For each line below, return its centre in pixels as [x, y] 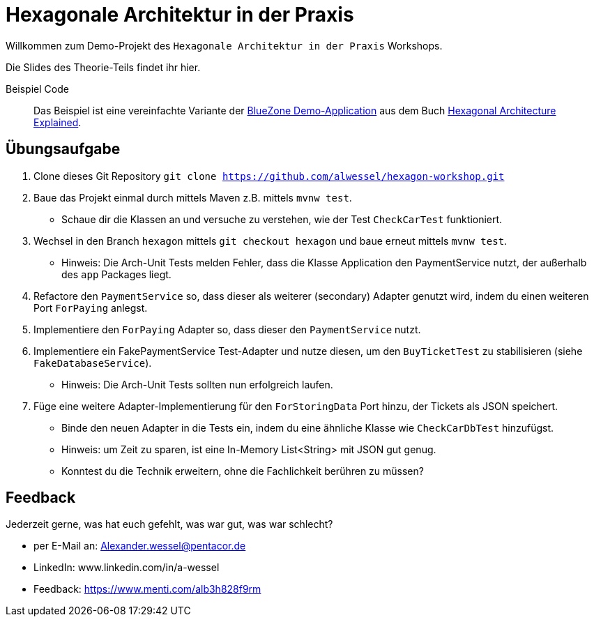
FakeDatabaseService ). [93, 363]
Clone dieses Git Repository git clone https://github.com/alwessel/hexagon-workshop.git [269, 176]
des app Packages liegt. [116, 274]
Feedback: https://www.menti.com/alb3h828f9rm [147, 589]
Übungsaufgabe [63, 149]
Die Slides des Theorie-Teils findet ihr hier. [103, 67]
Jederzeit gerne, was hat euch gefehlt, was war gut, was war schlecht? [169, 524]
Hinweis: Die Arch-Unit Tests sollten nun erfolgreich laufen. [197, 384]
